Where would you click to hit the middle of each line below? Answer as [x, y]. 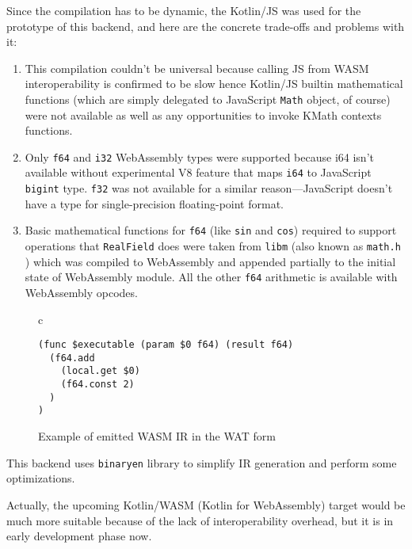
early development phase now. [79, 536]
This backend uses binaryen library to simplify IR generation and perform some [202, 462]
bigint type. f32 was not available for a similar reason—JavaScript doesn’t [209, 188]
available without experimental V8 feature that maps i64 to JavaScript [198, 172]
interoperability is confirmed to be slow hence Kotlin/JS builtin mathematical [214, 84]
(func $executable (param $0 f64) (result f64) [166, 345]
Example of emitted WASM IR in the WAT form [157, 436]
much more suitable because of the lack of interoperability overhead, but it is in [200, 520]
